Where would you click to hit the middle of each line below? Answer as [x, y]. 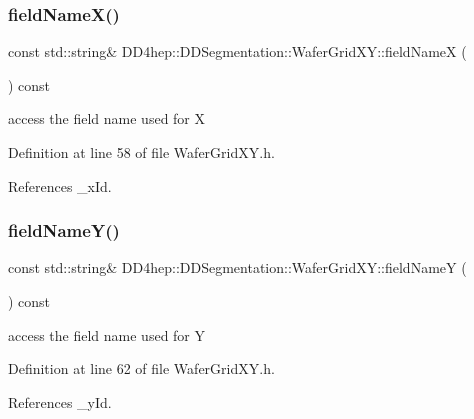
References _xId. [60, 185]
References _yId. [60, 401]
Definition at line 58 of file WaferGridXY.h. [141, 152]
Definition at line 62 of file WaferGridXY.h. [141, 368]
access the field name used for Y [107, 334]
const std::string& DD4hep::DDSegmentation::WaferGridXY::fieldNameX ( [237, 51]
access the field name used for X [107, 118]
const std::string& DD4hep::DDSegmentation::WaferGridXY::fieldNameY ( [237, 267]
